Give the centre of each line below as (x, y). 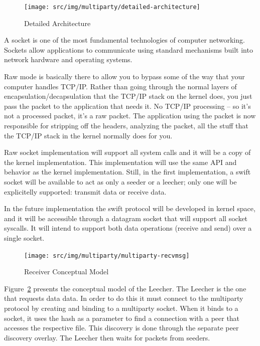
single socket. (24, 237)
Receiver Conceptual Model (67, 272)
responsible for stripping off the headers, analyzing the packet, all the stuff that (126, 125)
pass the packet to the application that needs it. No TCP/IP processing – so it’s (127, 106)
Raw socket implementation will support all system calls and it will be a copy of (127, 152)
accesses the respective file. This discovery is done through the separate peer (121, 328)
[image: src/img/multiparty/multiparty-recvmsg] (107, 255)
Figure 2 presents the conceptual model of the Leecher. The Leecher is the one (125, 288)
